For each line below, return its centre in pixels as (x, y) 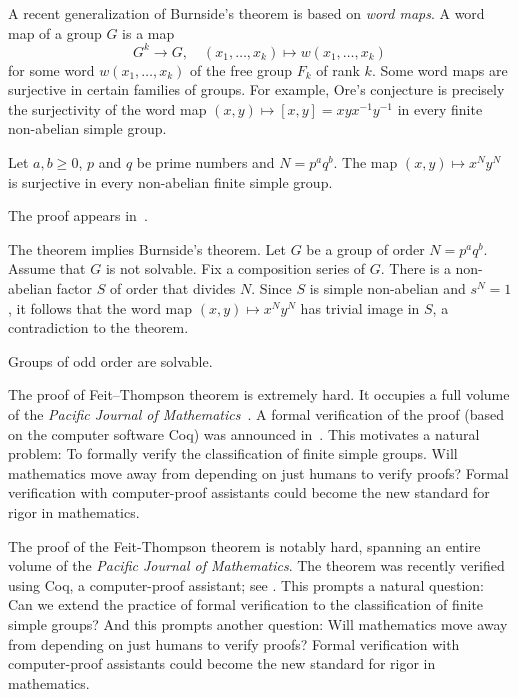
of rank (338, 69)
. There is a (415, 268)
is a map (148, 32)
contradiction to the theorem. (98, 327)
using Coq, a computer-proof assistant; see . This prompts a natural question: (246, 584)
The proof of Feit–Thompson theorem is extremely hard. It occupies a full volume (259, 394)
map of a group (55, 32)
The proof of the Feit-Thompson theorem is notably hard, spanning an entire (244, 545)
